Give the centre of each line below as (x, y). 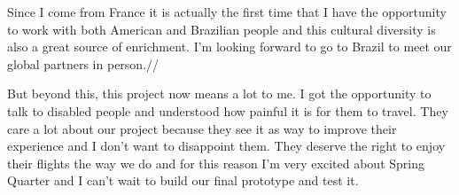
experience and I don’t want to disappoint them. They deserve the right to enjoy (226, 146)
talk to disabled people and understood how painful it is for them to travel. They (228, 110)
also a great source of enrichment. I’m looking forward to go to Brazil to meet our (229, 47)
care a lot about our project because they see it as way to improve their (202, 128)
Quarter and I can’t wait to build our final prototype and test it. (183, 180)
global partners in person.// (83, 63)
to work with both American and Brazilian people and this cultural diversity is (222, 29)
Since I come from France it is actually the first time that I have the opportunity (227, 12)
